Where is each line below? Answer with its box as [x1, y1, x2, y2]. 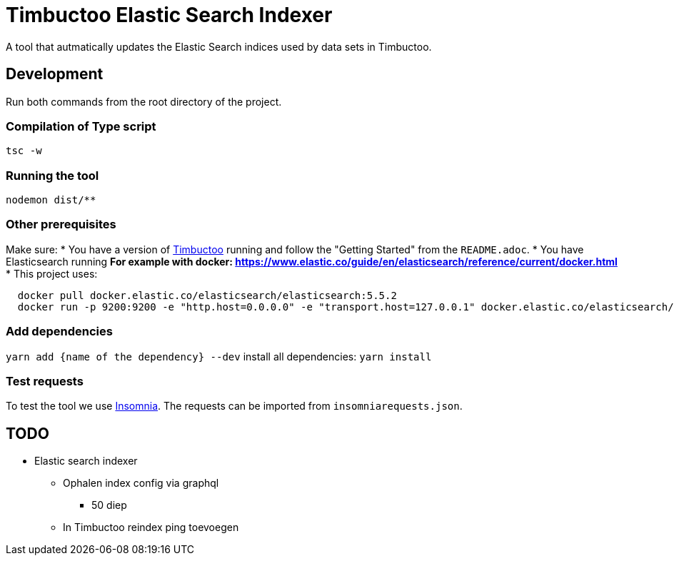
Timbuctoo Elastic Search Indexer [6, 3, 333, 27]
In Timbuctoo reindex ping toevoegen [63, 521, 239, 534]
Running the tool [6, 168, 99, 183]
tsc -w [6, 145, 42, 157]
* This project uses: [6, 267, 98, 280]
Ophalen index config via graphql [63, 477, 219, 490]
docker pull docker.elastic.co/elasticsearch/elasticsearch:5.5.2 [17, 289, 397, 301]
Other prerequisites [6, 217, 116, 232]
